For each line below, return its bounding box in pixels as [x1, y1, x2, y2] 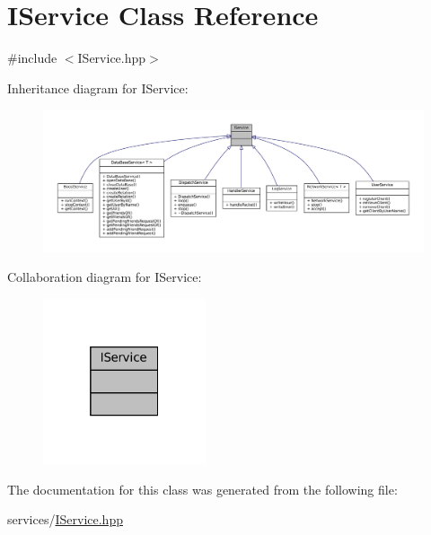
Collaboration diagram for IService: [7, 267, 202, 286]
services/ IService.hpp [7, 510, 123, 529]
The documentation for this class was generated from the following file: [7, 479, 398, 498]
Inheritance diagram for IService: [7, 78, 189, 97]
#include [7, 48, 57, 67]
